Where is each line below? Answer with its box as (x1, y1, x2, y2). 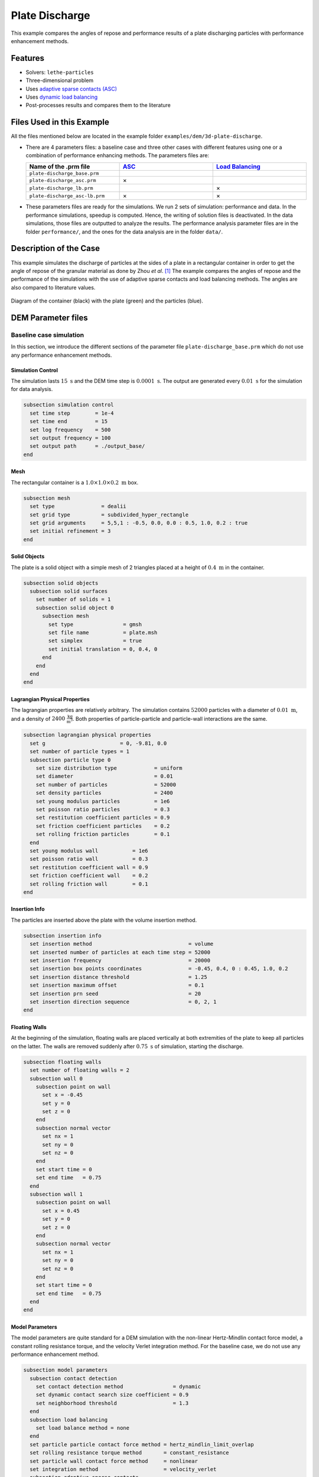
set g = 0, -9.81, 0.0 (30, 740, 167, 747)
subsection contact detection (30, 1375, 118, 1382)
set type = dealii (30, 503, 126, 510)
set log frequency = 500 (30, 426, 111, 433)
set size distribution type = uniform (35, 765, 183, 772)
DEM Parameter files (11, 313, 88, 323)
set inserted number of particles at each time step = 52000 (30, 949, 211, 955)
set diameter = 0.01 (35, 773, 174, 780)
